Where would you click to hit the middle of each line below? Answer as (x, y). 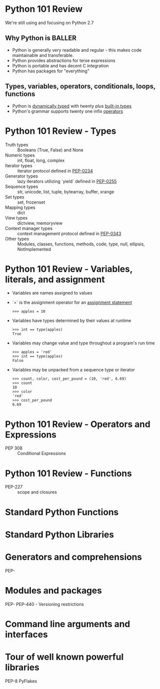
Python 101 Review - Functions (69, 473)
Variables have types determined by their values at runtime (71, 321)
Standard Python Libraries (59, 534)
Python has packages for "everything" (51, 71)
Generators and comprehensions (74, 557)
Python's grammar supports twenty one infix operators (68, 111)
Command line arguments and (68, 624)
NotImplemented (34, 249)
